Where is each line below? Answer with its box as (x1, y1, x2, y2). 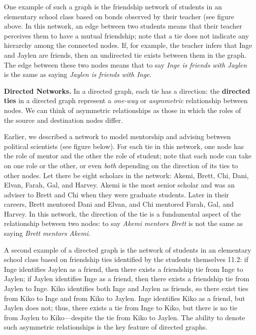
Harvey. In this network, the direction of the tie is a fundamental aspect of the (4, 208, 241, 219)
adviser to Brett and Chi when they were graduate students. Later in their (4, 189, 229, 199)
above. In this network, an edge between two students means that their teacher (4, 21, 242, 31)
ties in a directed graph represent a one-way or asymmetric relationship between (4, 95, 248, 106)
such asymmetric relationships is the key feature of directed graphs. (4, 322, 208, 332)
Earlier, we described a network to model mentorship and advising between (4, 131, 231, 142)
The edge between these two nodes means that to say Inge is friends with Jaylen (4, 59, 247, 70)
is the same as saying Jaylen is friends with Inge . (4, 69, 152, 79)
